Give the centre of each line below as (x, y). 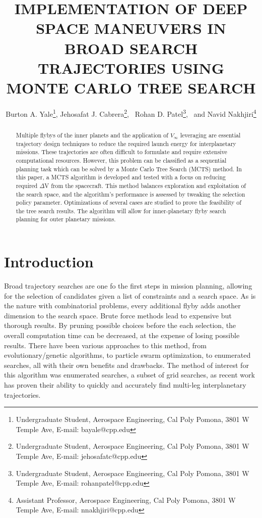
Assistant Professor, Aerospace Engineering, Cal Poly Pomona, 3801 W (126, 500)
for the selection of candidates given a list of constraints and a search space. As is (130, 295)
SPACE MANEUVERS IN (131, 28)
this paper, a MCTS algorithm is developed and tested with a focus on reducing (121, 177)
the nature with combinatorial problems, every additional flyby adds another (122, 305)
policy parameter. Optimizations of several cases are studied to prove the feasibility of (128, 202)
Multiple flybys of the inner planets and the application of (92, 135)
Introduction (49, 262)
